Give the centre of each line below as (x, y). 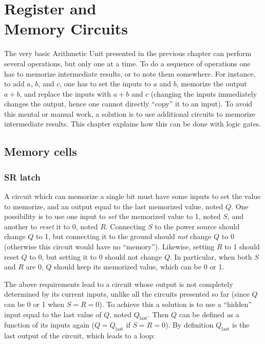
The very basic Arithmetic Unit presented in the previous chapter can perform (128, 53)
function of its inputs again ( (49, 325)
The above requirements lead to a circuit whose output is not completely (119, 284)
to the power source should (197, 226)
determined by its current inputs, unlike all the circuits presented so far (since (127, 294)
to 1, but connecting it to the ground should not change (124, 236)
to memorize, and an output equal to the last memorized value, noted (114, 206)
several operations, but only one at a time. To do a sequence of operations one (127, 63)
